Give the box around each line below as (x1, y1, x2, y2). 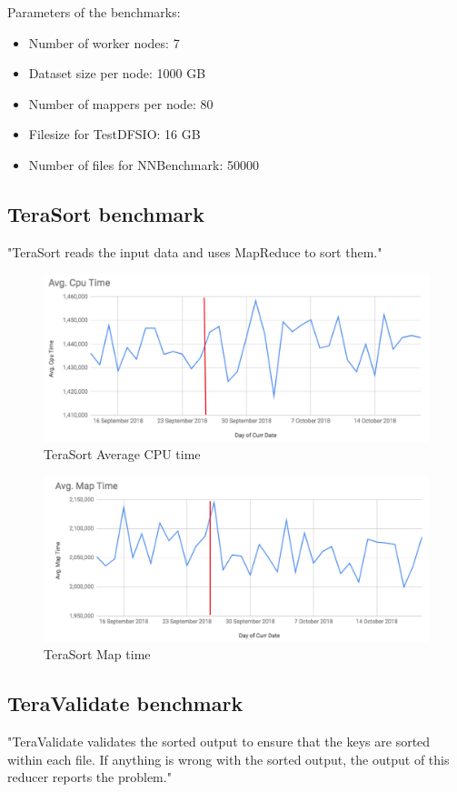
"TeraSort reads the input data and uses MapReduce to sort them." (7, 242, 382, 261)
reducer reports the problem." (7, 767, 172, 787)
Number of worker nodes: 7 (28, 33, 180, 52)
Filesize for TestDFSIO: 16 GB (28, 125, 201, 144)
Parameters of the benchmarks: (7, 3, 181, 21)
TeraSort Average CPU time (44, 445, 201, 464)
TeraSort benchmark (7, 199, 205, 227)
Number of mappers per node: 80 (28, 94, 214, 113)
